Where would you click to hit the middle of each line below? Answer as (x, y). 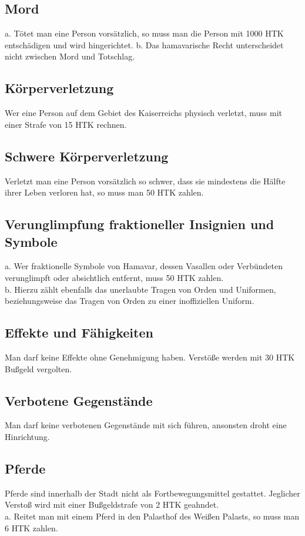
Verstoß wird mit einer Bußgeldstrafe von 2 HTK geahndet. (112, 504)
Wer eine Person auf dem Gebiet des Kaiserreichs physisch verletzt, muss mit (143, 113)
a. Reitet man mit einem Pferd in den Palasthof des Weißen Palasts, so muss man (152, 516)
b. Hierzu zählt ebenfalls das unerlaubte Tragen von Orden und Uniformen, (140, 289)
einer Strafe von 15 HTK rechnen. (66, 124)
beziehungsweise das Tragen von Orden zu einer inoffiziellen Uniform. (130, 301)
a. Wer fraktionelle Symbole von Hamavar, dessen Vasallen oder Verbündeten (144, 266)
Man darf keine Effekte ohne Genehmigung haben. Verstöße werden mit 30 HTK (150, 357)
